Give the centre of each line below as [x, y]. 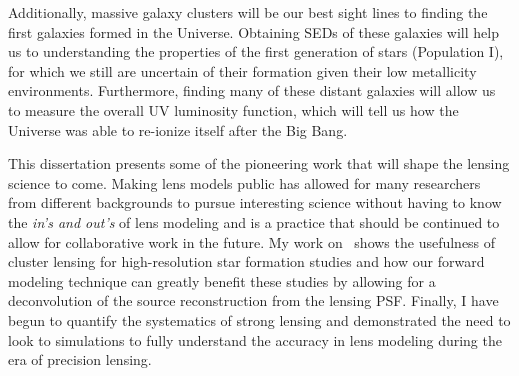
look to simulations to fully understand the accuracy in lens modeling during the [255, 339]
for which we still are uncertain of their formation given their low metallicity [242, 70]
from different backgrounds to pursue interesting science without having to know [255, 202]
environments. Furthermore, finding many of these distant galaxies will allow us [252, 90]
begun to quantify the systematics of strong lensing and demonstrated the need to [259, 319]
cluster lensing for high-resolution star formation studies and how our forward [246, 261]
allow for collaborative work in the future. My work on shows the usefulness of [252, 241]
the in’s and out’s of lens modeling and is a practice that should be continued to [254, 221]
